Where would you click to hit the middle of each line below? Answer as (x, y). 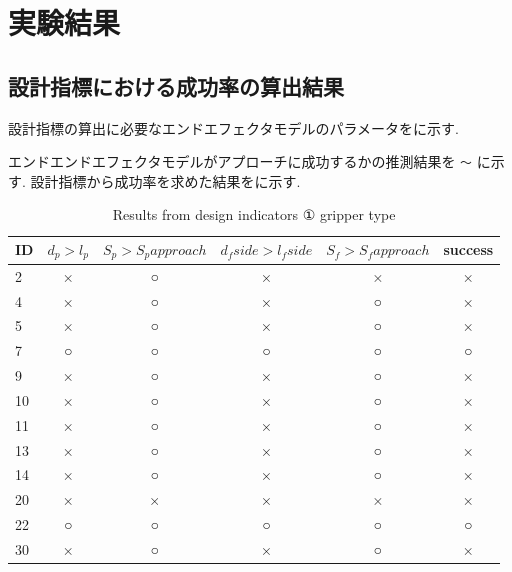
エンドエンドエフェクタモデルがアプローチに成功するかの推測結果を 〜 (240, 161)
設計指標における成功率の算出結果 (176, 85)
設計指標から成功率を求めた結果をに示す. (165, 180)
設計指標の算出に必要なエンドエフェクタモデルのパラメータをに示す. (233, 127)
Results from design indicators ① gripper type (254, 214)
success (468, 249)
